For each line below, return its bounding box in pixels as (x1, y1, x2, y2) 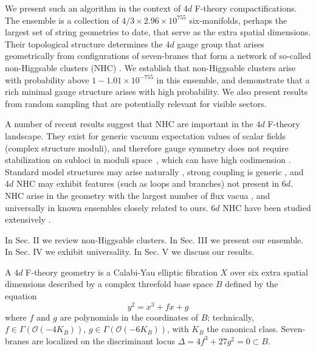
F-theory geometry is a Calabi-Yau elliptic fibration (26, 265, 218, 278)
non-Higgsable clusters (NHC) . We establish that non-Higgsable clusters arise (5, 61, 296, 74)
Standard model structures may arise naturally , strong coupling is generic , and (5, 165, 304, 178)
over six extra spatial (230, 265, 309, 278)
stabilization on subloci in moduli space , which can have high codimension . (5, 153, 291, 166)
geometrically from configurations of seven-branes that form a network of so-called (5, 49, 311, 62)
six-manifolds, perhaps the (189, 13, 287, 26)
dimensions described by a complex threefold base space (5, 277, 213, 290)
